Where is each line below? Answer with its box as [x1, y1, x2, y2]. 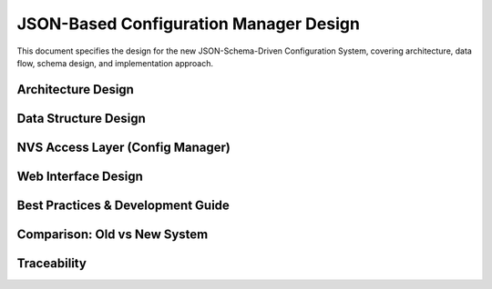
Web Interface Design [16, 168, 143, 184]
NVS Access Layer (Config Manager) [16, 139, 231, 154]
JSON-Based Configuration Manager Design [16, 14, 360, 34]
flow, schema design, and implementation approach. [16, 57, 214, 68]
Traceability [16, 255, 87, 271]
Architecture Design [16, 82, 134, 97]
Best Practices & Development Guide [16, 197, 230, 213]
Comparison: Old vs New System [16, 226, 209, 242]
